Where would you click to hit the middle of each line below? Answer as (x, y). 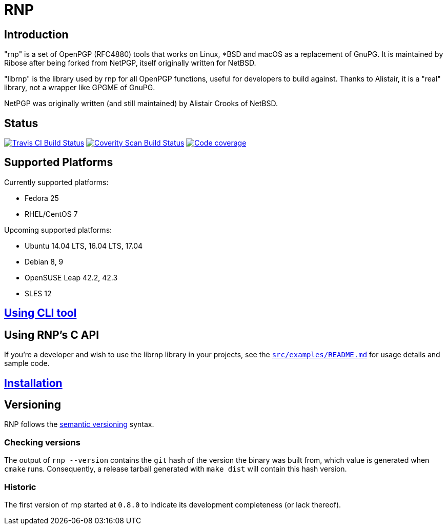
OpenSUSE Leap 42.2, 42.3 (71, 277)
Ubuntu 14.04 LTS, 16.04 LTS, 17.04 (84, 246)
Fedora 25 (42, 198)
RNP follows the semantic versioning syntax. (79, 424)
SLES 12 (38, 293)
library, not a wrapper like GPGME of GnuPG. (80, 88)
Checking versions (42, 442)
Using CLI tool (40, 313)
